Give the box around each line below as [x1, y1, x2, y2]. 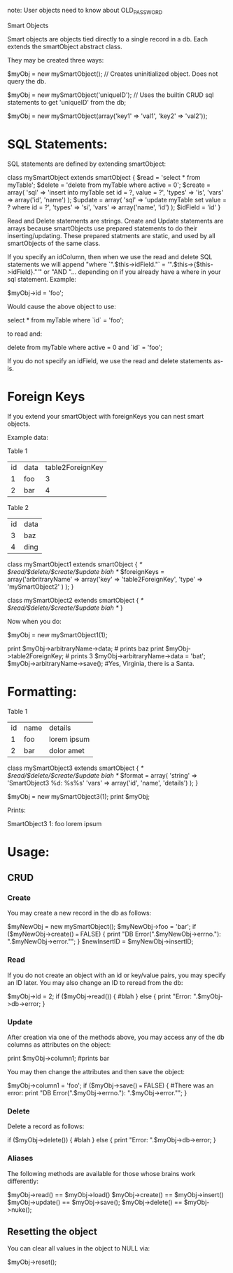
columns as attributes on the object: [7, 1040, 111, 1049]
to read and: [7, 329, 43, 338]
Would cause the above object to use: [7, 302, 117, 311]
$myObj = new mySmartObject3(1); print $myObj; [7, 792, 150, 800]
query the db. [7, 77, 47, 85]
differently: [7, 1177, 38, 1185]
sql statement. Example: [7, 275, 77, 283]
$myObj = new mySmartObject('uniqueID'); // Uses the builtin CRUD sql [7, 91, 214, 99]
